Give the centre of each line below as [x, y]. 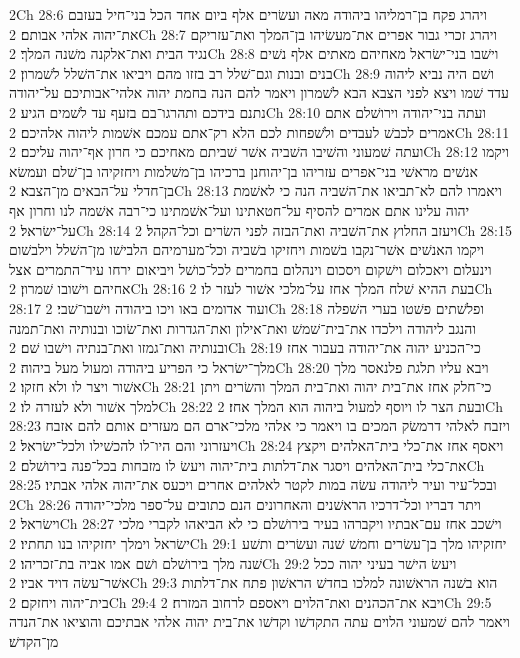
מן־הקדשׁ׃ [34, 641]
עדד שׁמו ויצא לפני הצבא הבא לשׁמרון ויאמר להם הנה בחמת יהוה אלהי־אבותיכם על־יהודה [259, 92]
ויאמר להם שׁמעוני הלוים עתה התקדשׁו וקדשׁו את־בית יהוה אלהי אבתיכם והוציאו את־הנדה [259, 621]
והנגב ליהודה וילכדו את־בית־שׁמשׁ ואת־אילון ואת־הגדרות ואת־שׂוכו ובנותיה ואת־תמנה [242, 327]
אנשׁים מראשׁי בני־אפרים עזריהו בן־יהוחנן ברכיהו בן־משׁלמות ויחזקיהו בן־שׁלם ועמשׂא [243, 170]
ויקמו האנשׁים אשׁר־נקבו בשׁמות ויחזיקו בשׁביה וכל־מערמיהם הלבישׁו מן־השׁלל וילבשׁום [247, 249]
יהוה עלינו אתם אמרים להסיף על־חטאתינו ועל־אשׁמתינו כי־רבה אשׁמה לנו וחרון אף [239, 209]
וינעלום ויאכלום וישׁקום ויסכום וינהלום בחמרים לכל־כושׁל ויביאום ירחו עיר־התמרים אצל [250, 268]
